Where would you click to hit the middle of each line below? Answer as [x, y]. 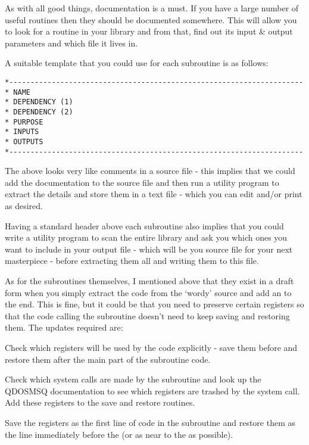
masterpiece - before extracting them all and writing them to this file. [132, 261]
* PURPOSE [24, 122]
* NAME [18, 92]
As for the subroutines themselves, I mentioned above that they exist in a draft [149, 280]
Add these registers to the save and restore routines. [100, 402]
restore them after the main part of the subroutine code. [108, 359]
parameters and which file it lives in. [71, 43]
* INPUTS [22, 132]
